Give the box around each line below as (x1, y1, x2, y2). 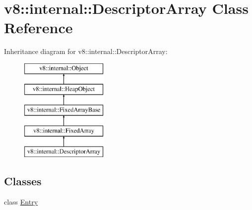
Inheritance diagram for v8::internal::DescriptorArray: (4, 46, 168, 56)
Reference (4, 17, 73, 38)
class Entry (4, 196, 38, 207)
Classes (4, 173, 42, 188)
